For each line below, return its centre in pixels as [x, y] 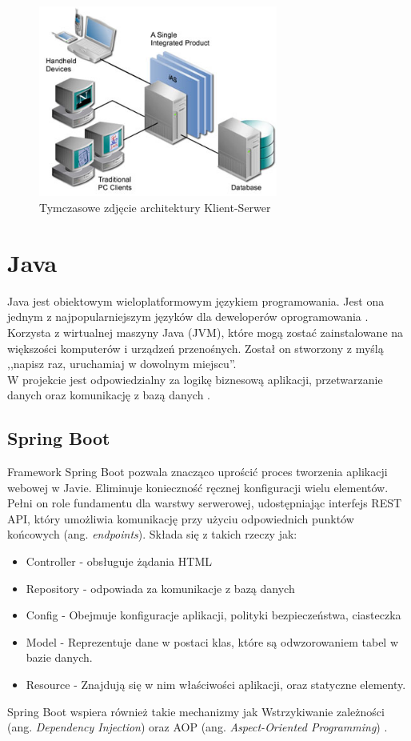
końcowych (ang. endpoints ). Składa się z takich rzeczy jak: [152, 534]
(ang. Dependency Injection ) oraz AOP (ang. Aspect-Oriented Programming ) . [198, 727]
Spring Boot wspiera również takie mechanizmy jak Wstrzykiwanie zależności [196, 711]
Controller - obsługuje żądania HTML [119, 561]
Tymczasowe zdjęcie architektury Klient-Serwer [155, 208]
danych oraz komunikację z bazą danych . [109, 395]
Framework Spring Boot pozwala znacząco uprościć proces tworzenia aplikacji [198, 472]
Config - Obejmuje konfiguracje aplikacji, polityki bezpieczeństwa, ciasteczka [213, 615]
